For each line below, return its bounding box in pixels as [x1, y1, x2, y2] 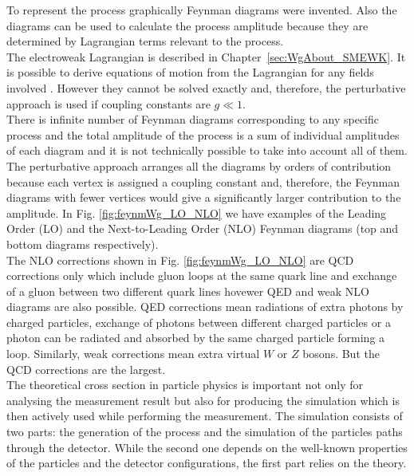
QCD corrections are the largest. [6, 360, 166, 377]
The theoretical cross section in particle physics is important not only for [6, 376, 364, 393]
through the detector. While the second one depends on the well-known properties [6, 439, 408, 455]
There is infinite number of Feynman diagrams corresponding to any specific [6, 111, 379, 128]
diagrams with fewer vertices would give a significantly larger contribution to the [6, 189, 401, 206]
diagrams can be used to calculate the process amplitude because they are [6, 17, 369, 33]
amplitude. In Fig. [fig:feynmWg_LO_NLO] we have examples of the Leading [6, 204, 387, 221]
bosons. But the [302, 345, 380, 362]
